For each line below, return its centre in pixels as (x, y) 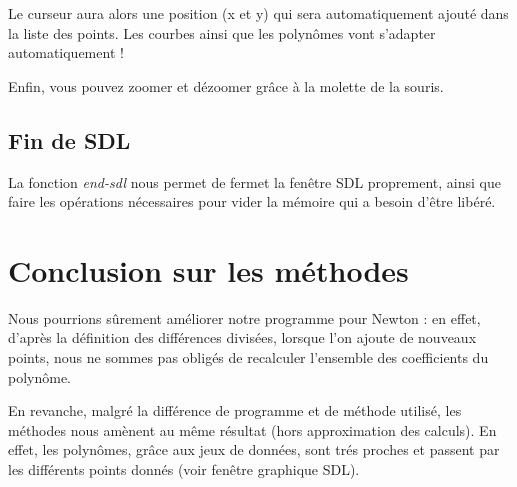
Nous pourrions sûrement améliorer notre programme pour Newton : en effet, (244, 317)
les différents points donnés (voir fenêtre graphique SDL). (184, 469)
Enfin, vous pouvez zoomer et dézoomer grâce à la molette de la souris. (226, 85)
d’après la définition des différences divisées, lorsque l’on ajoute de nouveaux (242, 337)
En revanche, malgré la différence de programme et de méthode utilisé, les (235, 410)
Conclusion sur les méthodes (208, 269)
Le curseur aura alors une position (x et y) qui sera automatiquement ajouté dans (258, 13)
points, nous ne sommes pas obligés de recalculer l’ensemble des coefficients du (248, 357)
